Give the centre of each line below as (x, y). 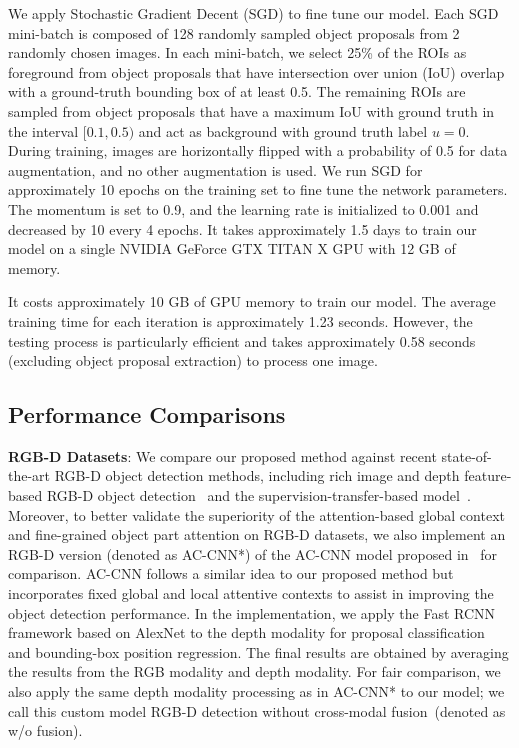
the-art (29, 475)
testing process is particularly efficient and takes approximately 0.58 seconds (242, 340)
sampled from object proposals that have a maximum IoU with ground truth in (251, 110)
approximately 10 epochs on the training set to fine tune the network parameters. (258, 189)
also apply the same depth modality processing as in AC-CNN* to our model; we (256, 691)
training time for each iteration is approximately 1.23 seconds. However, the (240, 320)
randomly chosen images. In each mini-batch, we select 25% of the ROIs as (237, 52)
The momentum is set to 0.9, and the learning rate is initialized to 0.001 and (243, 208)
